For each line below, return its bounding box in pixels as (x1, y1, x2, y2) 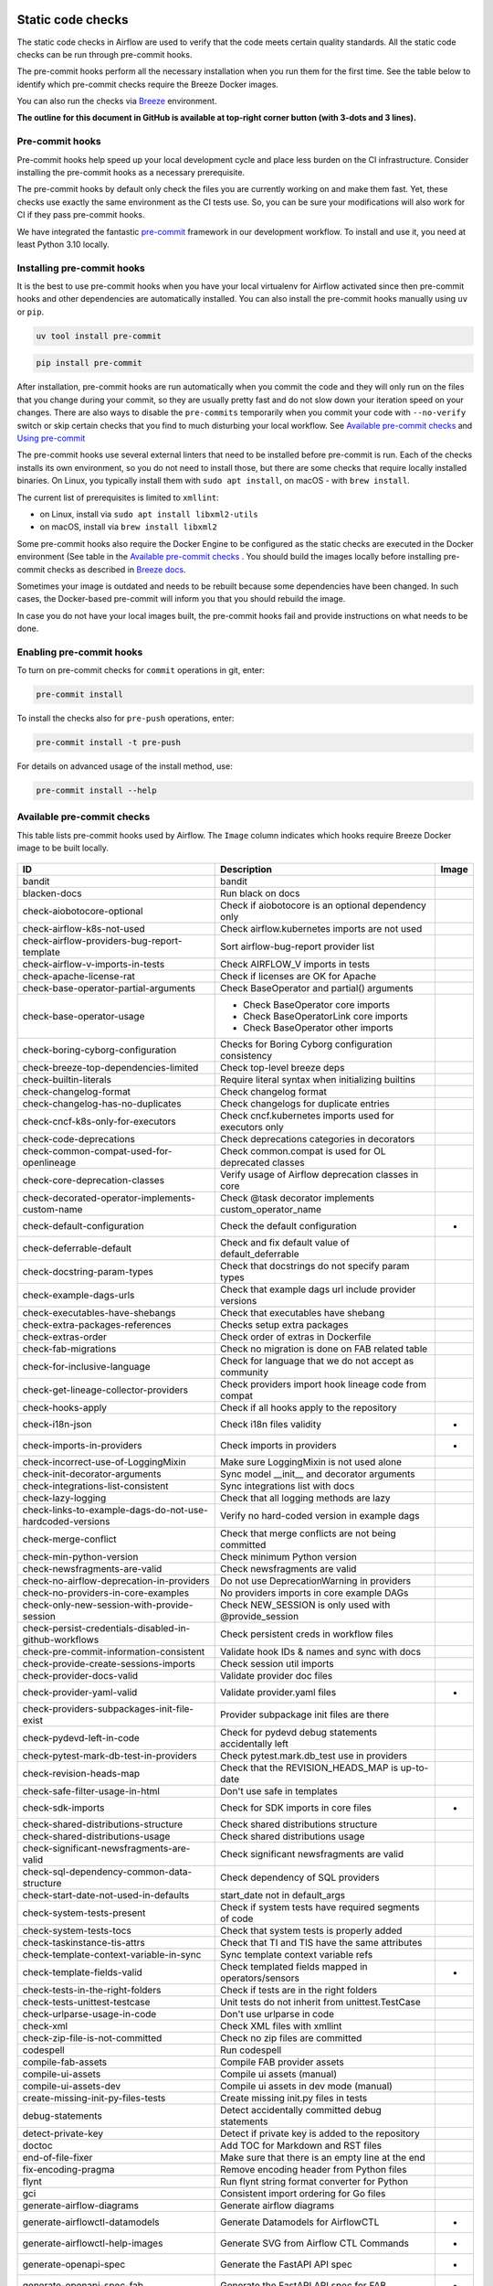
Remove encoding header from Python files (220, 2163, 407, 2175)
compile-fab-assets (22, 2056, 108, 2068)
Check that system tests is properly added (220, 1924, 403, 1937)
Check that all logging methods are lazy (220, 1491, 391, 1504)
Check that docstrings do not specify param (220, 1259, 410, 1272)
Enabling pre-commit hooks (16, 646, 143, 658)
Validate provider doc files (220, 1669, 333, 1682)
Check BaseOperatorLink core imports (243, 1009, 408, 1022)
